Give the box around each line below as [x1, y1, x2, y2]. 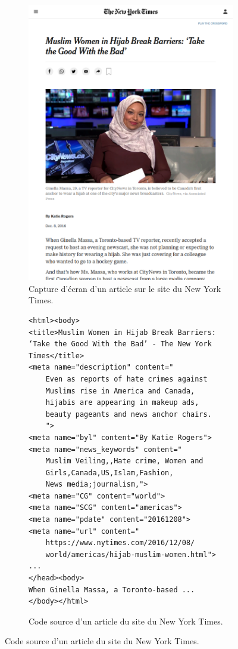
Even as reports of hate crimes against [45, 374, 208, 383]
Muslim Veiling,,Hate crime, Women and [45, 457, 203, 466]
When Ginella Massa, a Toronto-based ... [29, 585, 195, 594]
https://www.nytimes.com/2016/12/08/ [45, 539, 195, 548]
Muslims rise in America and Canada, [45, 386, 195, 395]
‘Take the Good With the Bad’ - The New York [29, 340, 212, 349]
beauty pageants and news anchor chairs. [45, 410, 212, 419]
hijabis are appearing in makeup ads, [45, 398, 199, 407]
